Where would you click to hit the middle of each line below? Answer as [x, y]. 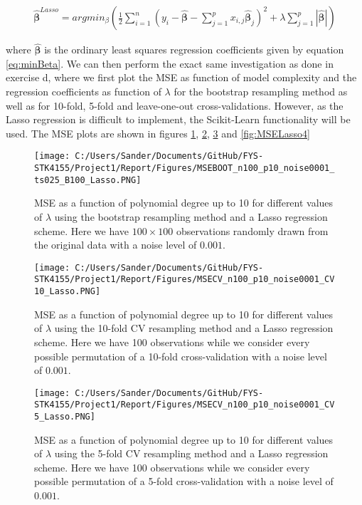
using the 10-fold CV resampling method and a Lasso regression [194, 328]
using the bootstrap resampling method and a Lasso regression [191, 216]
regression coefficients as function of [84, 92]
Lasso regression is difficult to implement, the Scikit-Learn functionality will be [178, 119]
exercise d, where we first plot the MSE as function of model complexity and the [181, 77]
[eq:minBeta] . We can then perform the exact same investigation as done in [170, 63]
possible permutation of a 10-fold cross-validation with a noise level [181, 356]
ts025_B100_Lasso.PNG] [88, 180]
